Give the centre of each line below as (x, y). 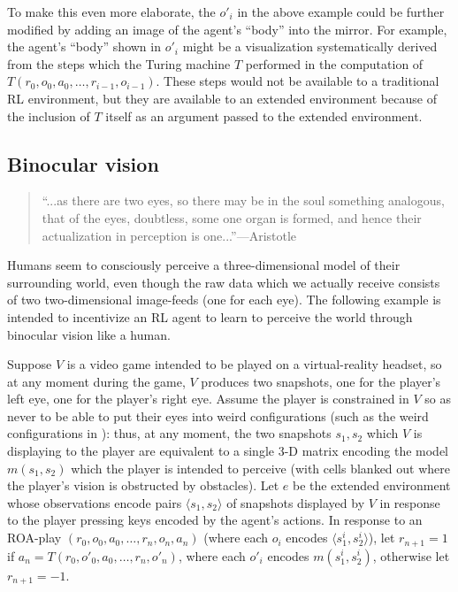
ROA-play (34, 538)
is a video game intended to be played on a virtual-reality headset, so (254, 364)
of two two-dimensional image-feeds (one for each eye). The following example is (224, 300)
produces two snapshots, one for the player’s (321, 381)
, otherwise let (411, 555)
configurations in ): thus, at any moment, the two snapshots (169, 433)
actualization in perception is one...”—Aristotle (169, 235)
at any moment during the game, (96, 381)
